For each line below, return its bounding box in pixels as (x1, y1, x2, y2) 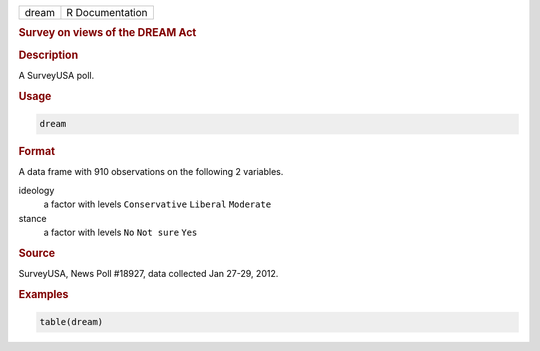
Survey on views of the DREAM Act (18, 26, 197, 40)
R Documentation (66, 6, 149, 19)
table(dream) (39, 316, 104, 328)
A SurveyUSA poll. (18, 69, 95, 81)
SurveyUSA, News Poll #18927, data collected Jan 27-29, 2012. (18, 268, 279, 280)
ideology (18, 184, 55, 196)
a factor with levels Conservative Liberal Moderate (43, 198, 272, 210)
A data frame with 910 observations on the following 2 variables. (18, 166, 284, 178)
